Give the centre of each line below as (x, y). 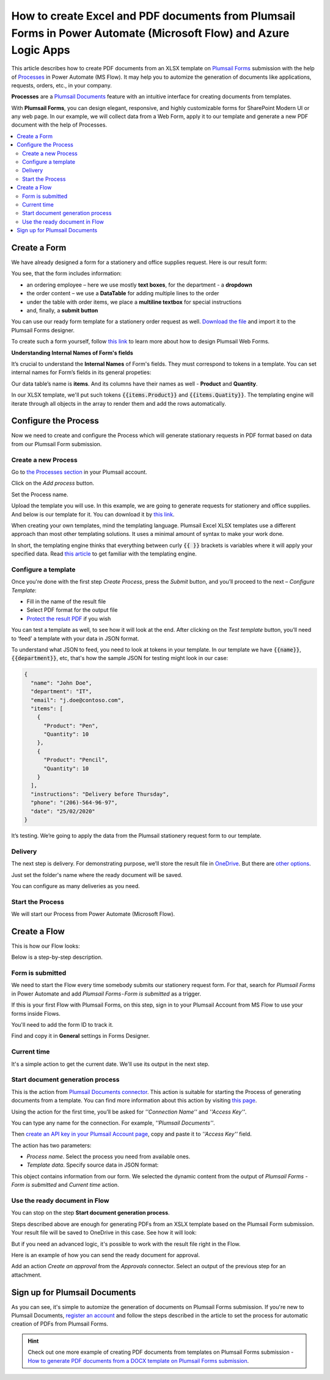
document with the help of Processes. (59, 125)
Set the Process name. (40, 494)
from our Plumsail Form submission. (57, 444)
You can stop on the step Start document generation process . (91, 1213)
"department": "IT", (61, 692)
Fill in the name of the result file (66, 601)
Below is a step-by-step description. (57, 957)
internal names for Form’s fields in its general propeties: (81, 372)
